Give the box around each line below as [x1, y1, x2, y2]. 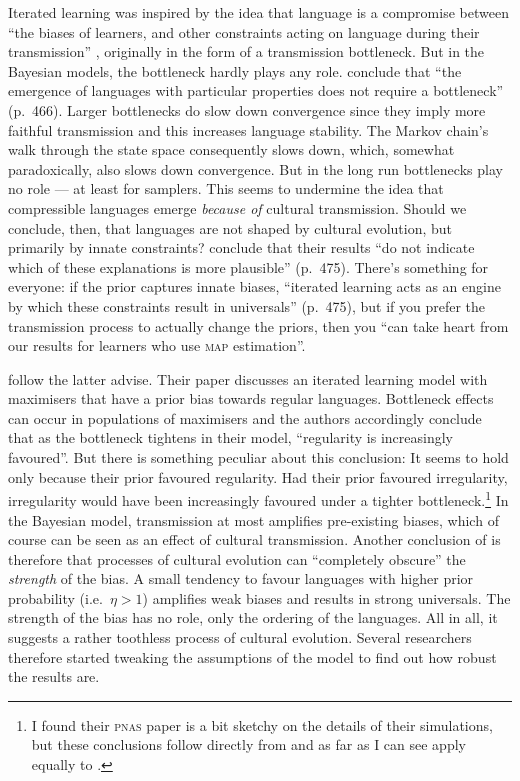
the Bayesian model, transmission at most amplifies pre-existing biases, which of [8, 509, 499, 530]
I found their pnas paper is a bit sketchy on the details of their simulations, [31, 714, 493, 735]
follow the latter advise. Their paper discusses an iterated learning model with [8, 368, 488, 389]
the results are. [8, 666, 100, 687]
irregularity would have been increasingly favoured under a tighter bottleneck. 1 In [8, 487, 509, 510]
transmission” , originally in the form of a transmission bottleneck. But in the [8, 41, 485, 62]
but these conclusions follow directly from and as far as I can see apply [31, 734, 466, 755]
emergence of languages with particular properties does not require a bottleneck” [8, 80, 504, 101]
